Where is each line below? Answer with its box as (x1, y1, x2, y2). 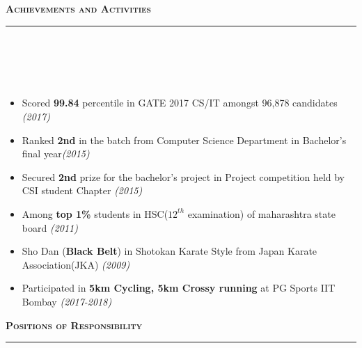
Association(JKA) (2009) (22, 257, 130, 271)
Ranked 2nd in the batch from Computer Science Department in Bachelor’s (22, 132, 347, 147)
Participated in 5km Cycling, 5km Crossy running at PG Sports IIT (22, 280, 336, 295)
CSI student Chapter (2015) (22, 183, 143, 198)
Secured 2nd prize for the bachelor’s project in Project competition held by (22, 169, 345, 184)
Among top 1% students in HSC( (22, 206, 168, 221)
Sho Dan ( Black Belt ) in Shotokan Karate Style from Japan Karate (22, 244, 317, 258)
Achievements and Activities (6, 1, 151, 15)
